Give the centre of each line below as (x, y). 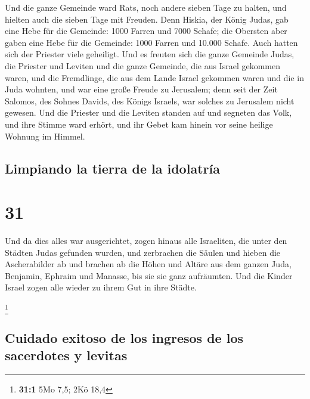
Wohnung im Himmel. (45, 136)
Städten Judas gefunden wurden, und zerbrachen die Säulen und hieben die (143, 252)
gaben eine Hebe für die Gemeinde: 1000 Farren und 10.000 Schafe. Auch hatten (151, 42)
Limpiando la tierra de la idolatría (112, 168)
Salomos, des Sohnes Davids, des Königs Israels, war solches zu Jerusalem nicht (150, 100)
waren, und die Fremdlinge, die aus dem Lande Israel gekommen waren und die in (154, 77)
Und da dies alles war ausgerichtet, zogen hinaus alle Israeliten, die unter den (146, 241)
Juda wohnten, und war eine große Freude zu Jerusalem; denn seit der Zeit (141, 89)
